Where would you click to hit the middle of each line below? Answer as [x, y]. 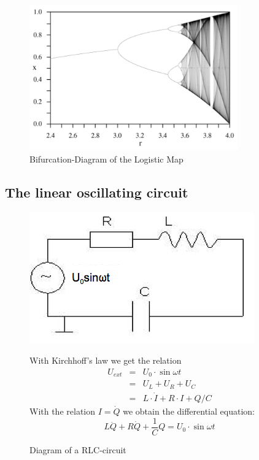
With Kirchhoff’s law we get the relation [106, 360]
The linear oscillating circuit [97, 192]
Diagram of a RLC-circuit [78, 449]
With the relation [63, 411]
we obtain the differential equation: [189, 411]
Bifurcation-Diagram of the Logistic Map [106, 159]
